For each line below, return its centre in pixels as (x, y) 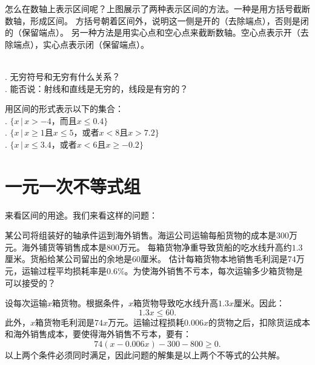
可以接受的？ (30, 282)
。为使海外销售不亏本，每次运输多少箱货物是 (214, 271)
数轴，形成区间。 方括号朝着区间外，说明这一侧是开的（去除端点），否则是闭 (157, 20)
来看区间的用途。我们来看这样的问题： (81, 215)
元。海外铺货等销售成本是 (56, 247)
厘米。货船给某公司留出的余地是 (68, 259)
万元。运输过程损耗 (146, 322)
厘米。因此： (259, 303)
